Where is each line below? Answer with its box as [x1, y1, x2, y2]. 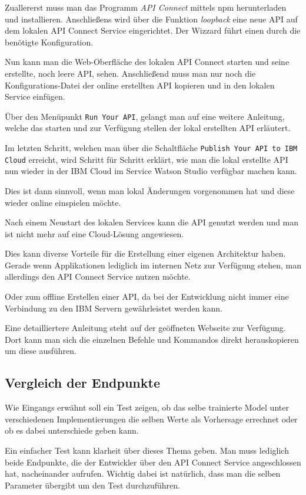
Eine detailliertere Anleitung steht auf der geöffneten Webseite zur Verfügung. [5, 322, 286, 334]
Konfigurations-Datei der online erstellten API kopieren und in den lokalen [5, 78, 275, 91]
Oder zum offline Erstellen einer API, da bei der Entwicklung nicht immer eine [5, 290, 289, 303]
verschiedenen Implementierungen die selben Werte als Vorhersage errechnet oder [5, 412, 298, 425]
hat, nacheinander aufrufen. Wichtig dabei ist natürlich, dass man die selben [5, 467, 281, 480]
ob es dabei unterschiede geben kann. [5, 424, 139, 437]
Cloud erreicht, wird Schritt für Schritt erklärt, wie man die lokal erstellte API [5, 153, 288, 165]
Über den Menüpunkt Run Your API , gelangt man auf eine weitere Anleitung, [5, 110, 285, 122]
